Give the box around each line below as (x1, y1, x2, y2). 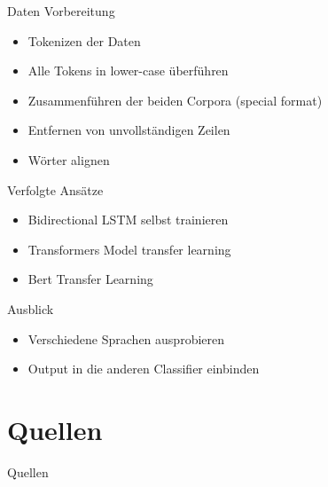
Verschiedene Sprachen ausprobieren (27, 329, 225, 348)
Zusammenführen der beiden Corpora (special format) (27, 90, 323, 109)
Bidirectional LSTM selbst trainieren (27, 210, 229, 229)
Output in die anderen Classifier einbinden (27, 359, 260, 378)
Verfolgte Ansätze (7, 180, 104, 199)
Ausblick (7, 299, 54, 318)
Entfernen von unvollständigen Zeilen (27, 121, 230, 139)
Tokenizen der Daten (27, 31, 141, 50)
